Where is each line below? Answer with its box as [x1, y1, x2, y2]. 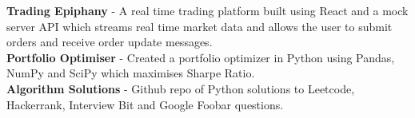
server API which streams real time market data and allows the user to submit [6, 18, 393, 34]
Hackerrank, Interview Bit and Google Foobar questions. [6, 96, 284, 112]
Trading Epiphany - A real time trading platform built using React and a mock [6, 2, 409, 18]
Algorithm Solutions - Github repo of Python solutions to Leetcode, [6, 80, 355, 96]
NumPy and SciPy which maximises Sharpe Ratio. [6, 65, 255, 81]
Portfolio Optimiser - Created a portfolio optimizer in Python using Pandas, [6, 49, 395, 65]
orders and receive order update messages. [6, 33, 213, 50]
